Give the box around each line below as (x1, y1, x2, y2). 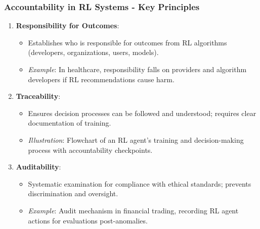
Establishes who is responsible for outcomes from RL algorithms (28, 37, 227, 47)
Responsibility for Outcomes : (16, 20, 119, 31)
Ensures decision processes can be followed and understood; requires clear (28, 107, 256, 118)
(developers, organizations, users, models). (28, 47, 159, 58)
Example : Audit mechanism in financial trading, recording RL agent (28, 205, 239, 215)
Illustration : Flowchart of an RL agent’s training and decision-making (28, 134, 244, 145)
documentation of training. (28, 118, 111, 128)
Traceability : (16, 91, 61, 101)
